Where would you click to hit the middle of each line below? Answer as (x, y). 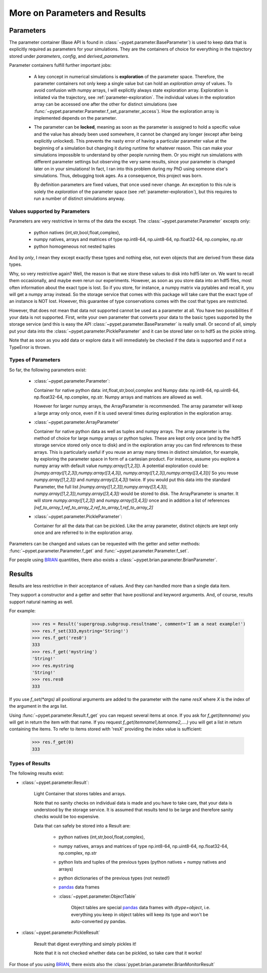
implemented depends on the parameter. (75, 118)
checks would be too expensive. (67, 817)
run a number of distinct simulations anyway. (80, 198)
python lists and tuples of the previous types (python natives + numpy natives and (142, 862)
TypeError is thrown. (30, 347)
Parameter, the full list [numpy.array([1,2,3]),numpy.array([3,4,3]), (101, 486)
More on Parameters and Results (77, 13)
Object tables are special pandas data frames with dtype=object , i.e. (141, 908)
